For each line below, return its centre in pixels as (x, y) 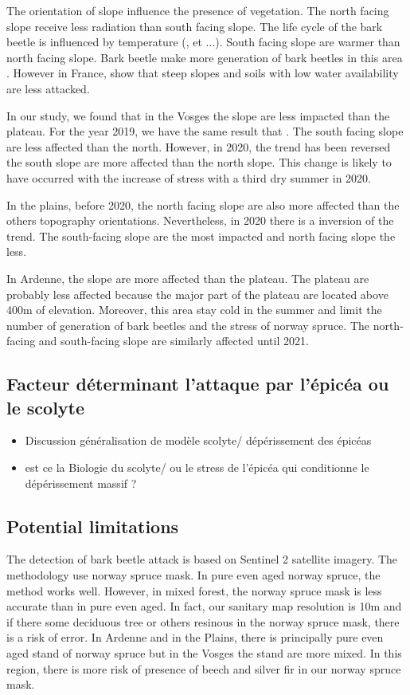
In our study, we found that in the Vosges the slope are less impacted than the (198, 115)
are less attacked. (48, 88)
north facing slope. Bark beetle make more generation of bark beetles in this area (205, 57)
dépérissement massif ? (81, 483)
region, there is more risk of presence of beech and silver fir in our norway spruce (204, 668)
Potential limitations (93, 526)
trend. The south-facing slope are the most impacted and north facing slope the (201, 236)
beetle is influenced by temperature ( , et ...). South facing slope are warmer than (203, 42)
